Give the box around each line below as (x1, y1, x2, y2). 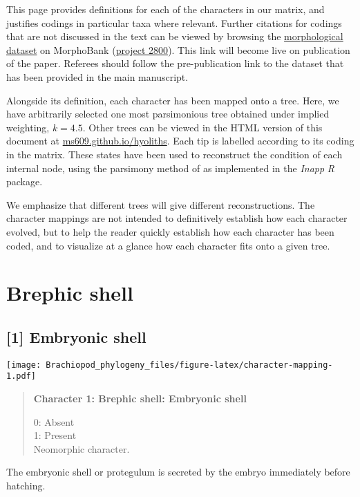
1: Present (33, 428, 77, 442)
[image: (6, 359, 41, 370)
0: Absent (33, 414, 75, 429)
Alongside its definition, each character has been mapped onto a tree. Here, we (6, 93, 339, 107)
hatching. (6, 478, 46, 492)
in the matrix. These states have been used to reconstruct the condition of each (6, 147, 343, 161)
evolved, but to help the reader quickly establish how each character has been (6, 224, 334, 238)
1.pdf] (6, 371, 36, 382)
